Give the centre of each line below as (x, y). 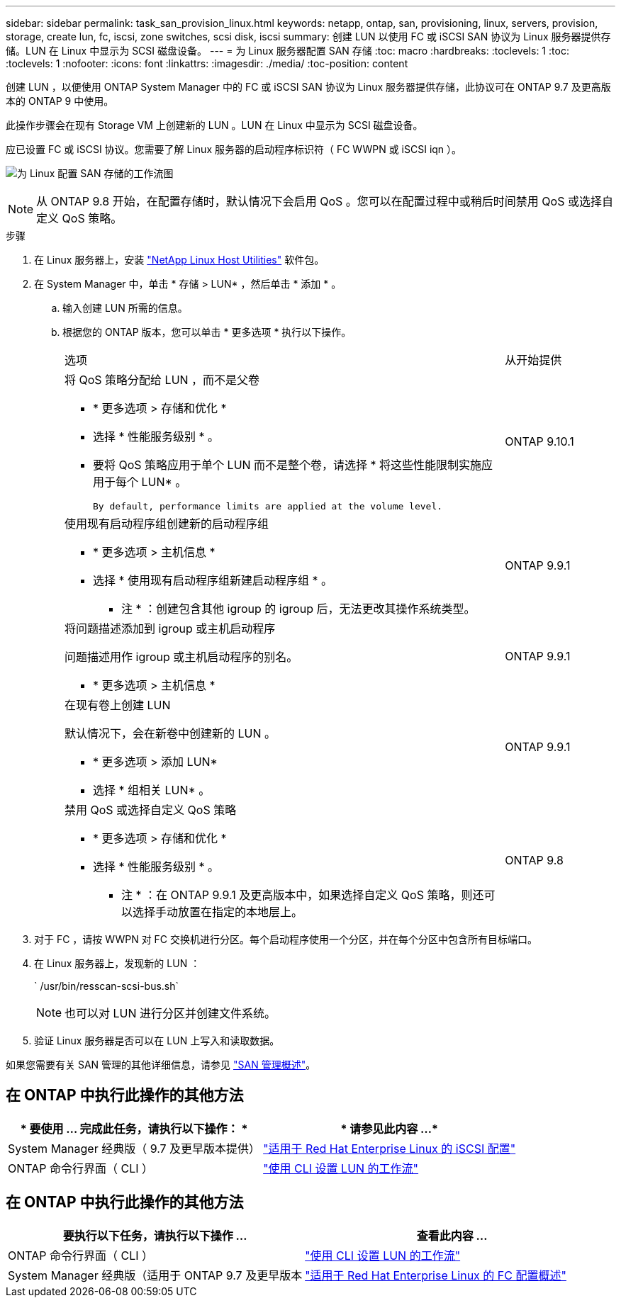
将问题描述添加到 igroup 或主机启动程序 (170, 628)
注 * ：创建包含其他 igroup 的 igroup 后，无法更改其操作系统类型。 (298, 609)
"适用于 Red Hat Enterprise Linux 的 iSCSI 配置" (390, 1148)
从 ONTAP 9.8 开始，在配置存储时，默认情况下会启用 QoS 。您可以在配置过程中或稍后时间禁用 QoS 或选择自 (325, 201)
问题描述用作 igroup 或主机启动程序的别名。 (181, 657)
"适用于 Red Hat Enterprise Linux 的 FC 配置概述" (436, 1275)
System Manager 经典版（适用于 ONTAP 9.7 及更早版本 (155, 1275)
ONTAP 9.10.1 (539, 441)
